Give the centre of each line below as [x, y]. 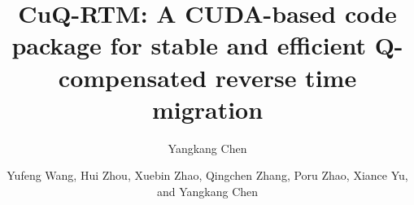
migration [207, 109]
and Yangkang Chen [207, 191]
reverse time [286, 77]
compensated [133, 77]
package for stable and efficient [189, 45]
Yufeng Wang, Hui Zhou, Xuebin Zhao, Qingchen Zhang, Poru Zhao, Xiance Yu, [207, 175]
